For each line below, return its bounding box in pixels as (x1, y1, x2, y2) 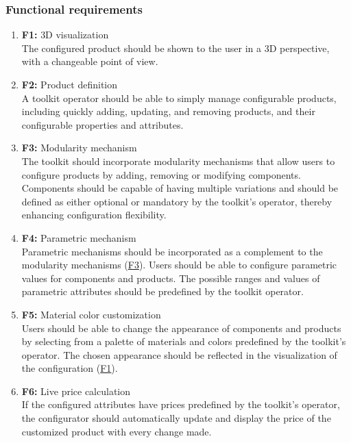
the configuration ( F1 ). (21, 361, 118, 375)
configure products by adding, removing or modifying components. (21, 167, 301, 181)
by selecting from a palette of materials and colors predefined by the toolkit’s (21, 334, 346, 349)
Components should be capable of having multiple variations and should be (21, 181, 339, 195)
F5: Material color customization (21, 307, 161, 321)
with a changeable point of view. (21, 54, 158, 68)
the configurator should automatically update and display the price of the (21, 411, 331, 425)
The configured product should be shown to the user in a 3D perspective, (21, 40, 330, 55)
